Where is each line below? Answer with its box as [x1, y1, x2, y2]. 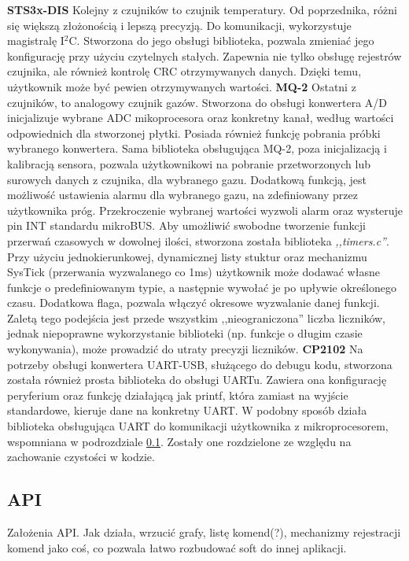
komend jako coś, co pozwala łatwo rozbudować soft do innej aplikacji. [7, 539, 347, 555]
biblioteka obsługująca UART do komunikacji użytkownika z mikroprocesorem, [7, 418, 389, 434]
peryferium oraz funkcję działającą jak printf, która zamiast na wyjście [7, 386, 348, 403]
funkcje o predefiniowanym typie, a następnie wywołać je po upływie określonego [7, 279, 396, 295]
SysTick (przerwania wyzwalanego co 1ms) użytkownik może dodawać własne [7, 264, 380, 280]
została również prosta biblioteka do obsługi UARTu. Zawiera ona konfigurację [7, 371, 387, 388]
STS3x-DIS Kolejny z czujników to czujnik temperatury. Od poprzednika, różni [7, 2, 397, 17]
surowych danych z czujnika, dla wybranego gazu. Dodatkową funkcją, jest [7, 171, 367, 187]
